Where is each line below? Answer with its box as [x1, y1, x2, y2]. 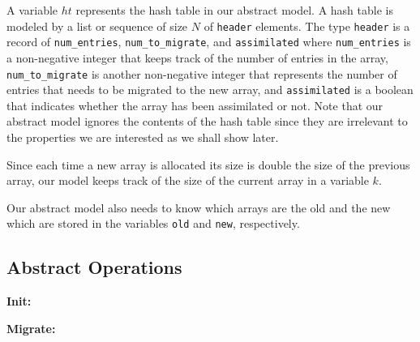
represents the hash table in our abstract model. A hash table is [75, 2, 393, 18]
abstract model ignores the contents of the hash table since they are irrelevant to [6, 113, 408, 130]
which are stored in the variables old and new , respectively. [6, 215, 300, 232]
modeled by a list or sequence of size [6, 17, 188, 34]
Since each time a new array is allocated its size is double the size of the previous [6, 156, 410, 173]
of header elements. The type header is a [204, 17, 410, 34]
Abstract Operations [6, 254, 182, 280]
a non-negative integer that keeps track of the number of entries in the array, [6, 49, 388, 66]
